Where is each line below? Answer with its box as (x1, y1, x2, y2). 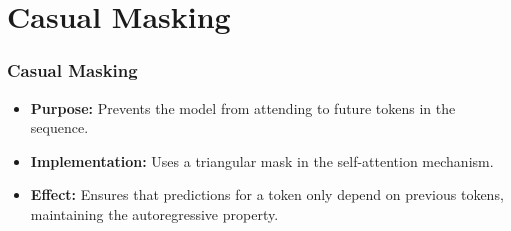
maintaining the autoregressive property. (30, 203, 279, 224)
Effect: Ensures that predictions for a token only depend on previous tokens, (30, 184, 504, 205)
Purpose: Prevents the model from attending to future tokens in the (30, 97, 456, 118)
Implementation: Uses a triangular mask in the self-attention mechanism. (30, 150, 494, 171)
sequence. (30, 117, 89, 138)
